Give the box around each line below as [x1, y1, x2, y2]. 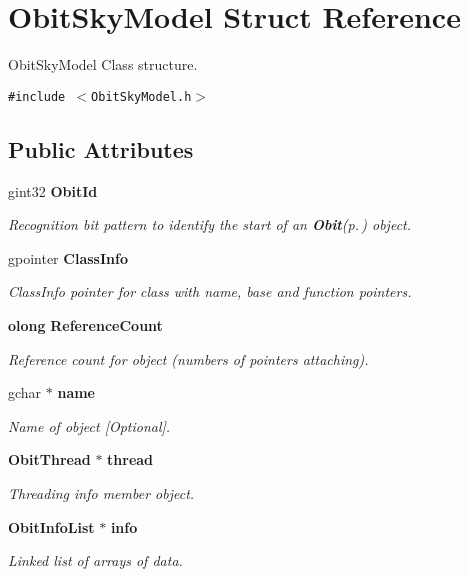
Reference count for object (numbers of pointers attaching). [8, 348, 369, 369]
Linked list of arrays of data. [8, 550, 183, 571]
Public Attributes [8, 133, 194, 164]
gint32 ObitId [8, 180, 98, 201]
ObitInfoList [8, 516, 95, 537]
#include [8, 89, 66, 104]
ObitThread [8, 449, 91, 470]
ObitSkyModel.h [91, 89, 192, 104]
